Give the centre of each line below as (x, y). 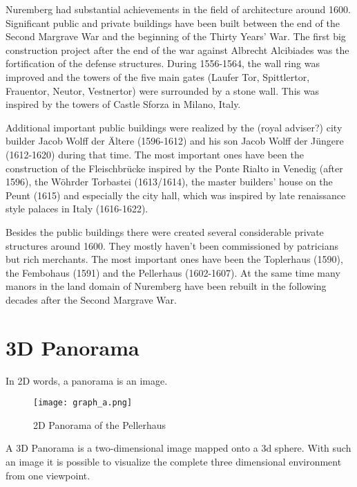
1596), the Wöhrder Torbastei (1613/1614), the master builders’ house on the (169, 182)
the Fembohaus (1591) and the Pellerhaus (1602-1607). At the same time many (173, 272)
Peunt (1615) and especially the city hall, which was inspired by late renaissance (176, 195)
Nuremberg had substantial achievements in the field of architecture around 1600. (178, 9)
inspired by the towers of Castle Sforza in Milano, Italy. (123, 104)
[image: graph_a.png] (83, 403)
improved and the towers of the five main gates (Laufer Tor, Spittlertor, (158, 76)
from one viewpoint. (48, 475)
